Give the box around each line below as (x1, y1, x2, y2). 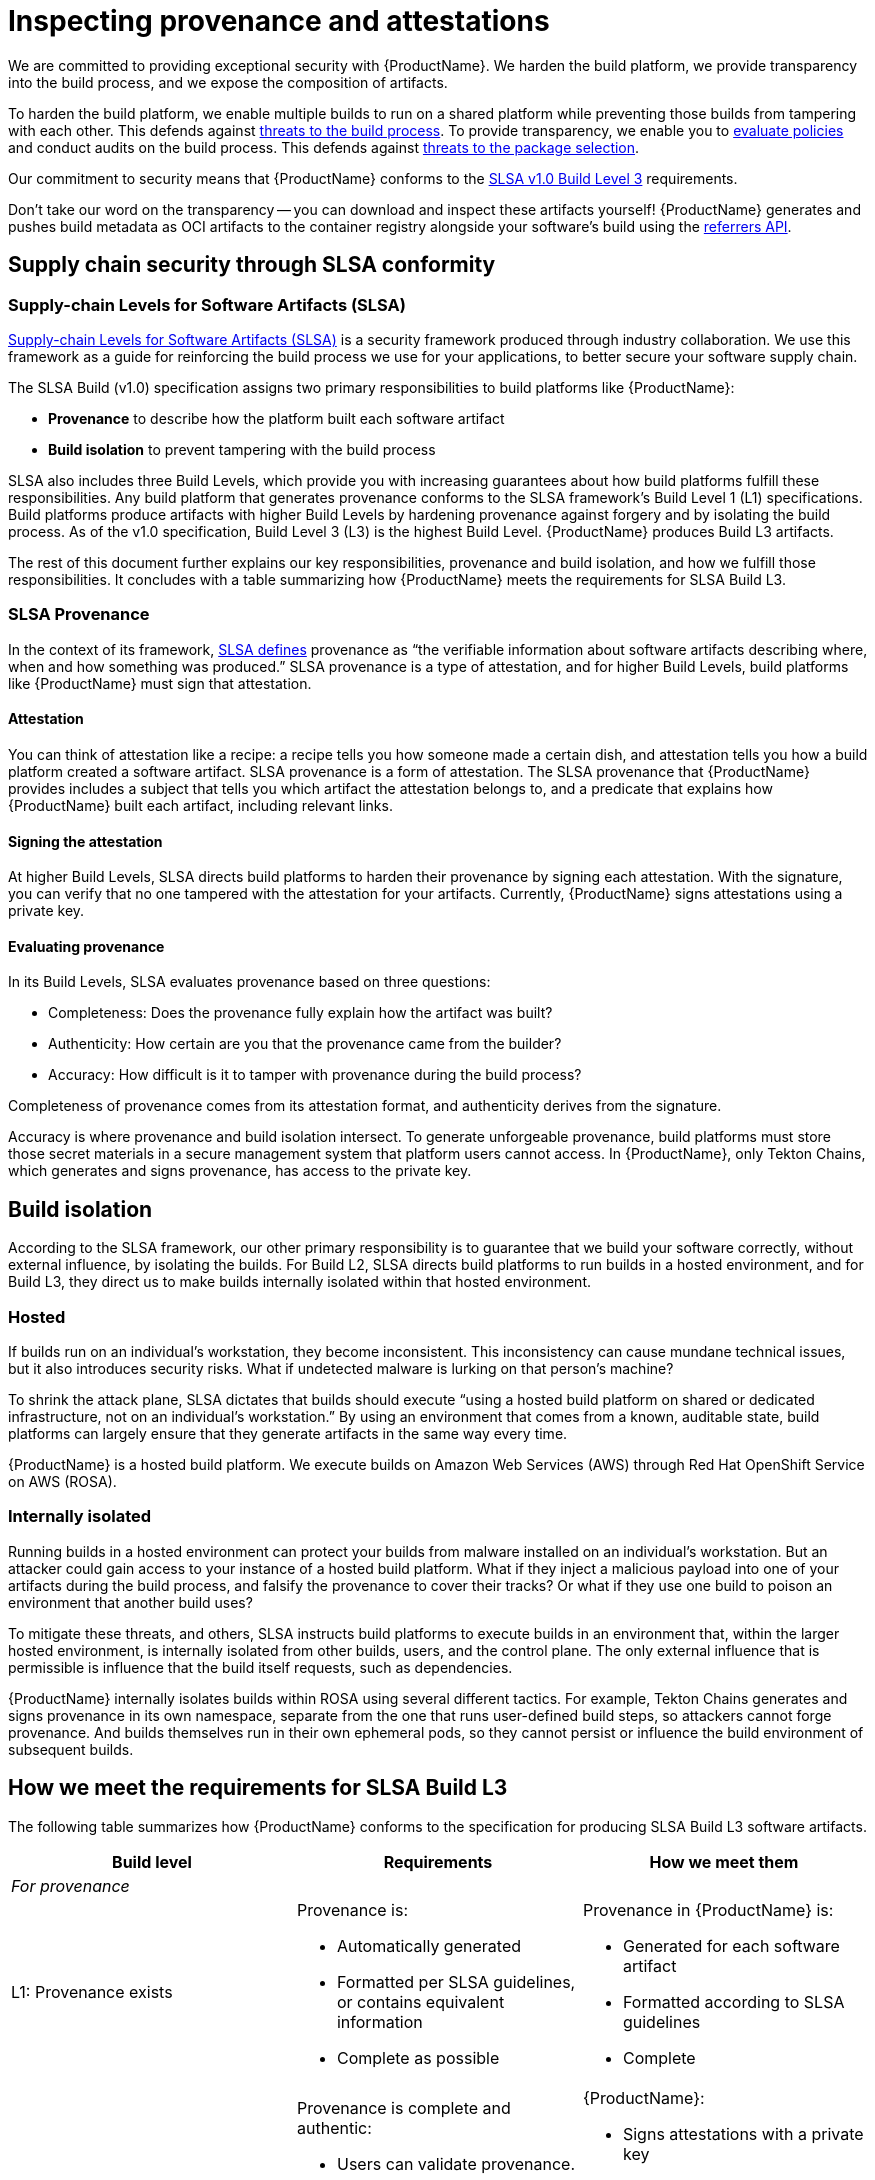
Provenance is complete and (296, 2097, 511, 2118)
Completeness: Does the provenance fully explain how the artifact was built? (48, 1004, 553, 1022)
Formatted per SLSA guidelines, (336, 1971, 576, 1992)
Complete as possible (336, 2047, 500, 2068)
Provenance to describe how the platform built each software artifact (48, 409, 505, 427)
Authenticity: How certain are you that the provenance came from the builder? (48, 1035, 562, 1053)
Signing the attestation (8, 832, 163, 850)
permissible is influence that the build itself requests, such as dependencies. (8, 1658, 513, 1676)
